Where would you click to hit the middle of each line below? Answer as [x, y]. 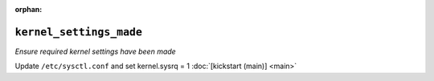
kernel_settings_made [78, 32]
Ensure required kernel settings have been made [95, 51]
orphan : [29, 9]
